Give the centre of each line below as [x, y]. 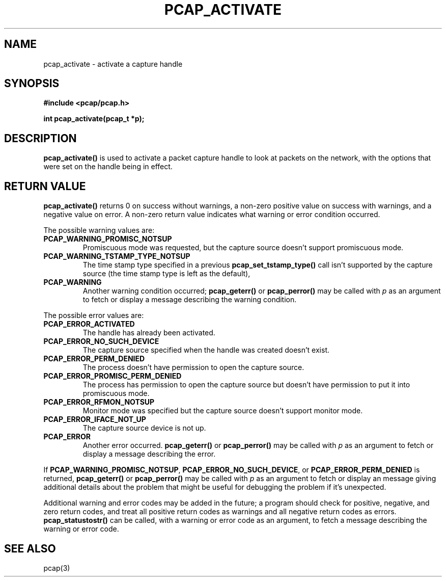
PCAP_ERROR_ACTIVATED [89, 324]
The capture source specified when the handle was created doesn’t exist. [206, 350]
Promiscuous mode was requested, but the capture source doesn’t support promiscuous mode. [243, 248]
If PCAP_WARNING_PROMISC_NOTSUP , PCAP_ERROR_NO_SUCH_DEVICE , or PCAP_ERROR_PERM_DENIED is [232, 470]
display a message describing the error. [149, 454]
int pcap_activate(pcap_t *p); [94, 119]
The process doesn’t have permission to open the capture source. [193, 367]
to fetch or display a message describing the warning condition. [190, 300]
